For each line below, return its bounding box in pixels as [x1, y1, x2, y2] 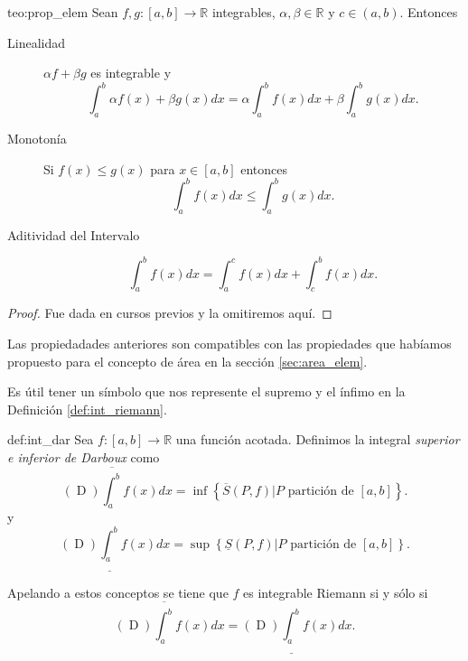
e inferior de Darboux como [7, 448, 160, 467]
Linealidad [7, 33, 65, 51]
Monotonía [7, 129, 67, 148]
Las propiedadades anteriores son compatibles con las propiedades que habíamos [7, 334, 452, 353]
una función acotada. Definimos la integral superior [175, 430, 460, 449]
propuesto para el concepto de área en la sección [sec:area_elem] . [7, 351, 368, 370]
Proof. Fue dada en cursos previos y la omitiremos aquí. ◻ [7, 303, 332, 322]
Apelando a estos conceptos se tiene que [7, 582, 229, 601]
